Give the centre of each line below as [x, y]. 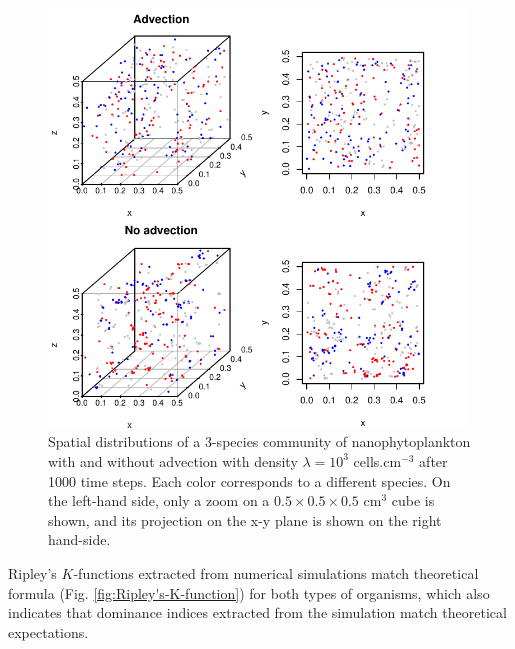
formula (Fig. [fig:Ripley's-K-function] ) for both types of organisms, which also [249, 592]
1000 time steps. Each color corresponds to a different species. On [249, 480]
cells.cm [377, 460]
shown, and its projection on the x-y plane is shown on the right [245, 519]
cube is [413, 500]
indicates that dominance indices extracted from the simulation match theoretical [257, 612]
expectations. [48, 631]
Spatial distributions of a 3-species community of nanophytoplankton [259, 441]
